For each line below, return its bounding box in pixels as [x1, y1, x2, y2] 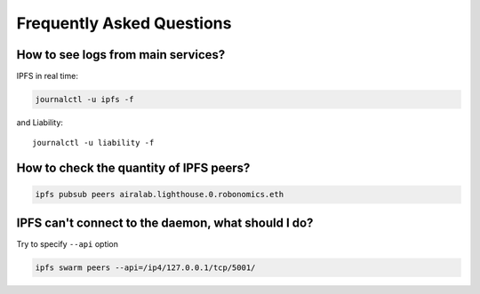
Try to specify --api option [16, 238, 119, 249]
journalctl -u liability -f [32, 138, 155, 148]
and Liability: [16, 117, 64, 128]
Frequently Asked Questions [16, 13, 232, 33]
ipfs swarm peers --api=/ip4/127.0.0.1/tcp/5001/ [35, 262, 256, 273]
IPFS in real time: [16, 71, 79, 82]
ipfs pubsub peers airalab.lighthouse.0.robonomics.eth [35, 189, 284, 200]
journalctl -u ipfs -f [35, 94, 134, 105]
